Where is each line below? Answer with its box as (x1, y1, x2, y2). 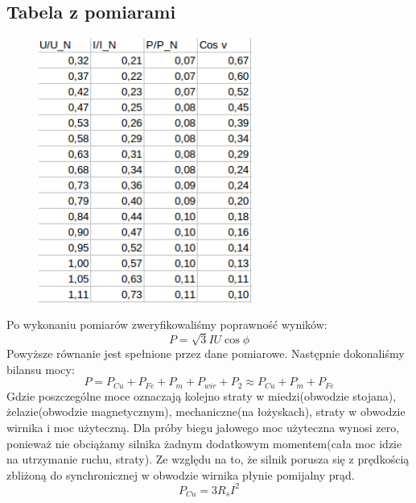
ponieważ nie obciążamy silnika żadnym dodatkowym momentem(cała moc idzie (6, 434, 402, 451)
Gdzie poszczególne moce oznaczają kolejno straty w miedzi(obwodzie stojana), (6, 387, 397, 404)
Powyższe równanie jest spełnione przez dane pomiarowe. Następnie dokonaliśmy (6, 345, 405, 362)
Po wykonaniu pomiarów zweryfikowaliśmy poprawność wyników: (6, 316, 327, 333)
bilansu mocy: (6, 360, 75, 377)
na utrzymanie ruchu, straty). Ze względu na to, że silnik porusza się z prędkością (6, 451, 410, 468)
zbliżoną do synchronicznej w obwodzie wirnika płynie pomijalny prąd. (6, 466, 355, 483)
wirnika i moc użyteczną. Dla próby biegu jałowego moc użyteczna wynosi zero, (6, 419, 400, 436)
